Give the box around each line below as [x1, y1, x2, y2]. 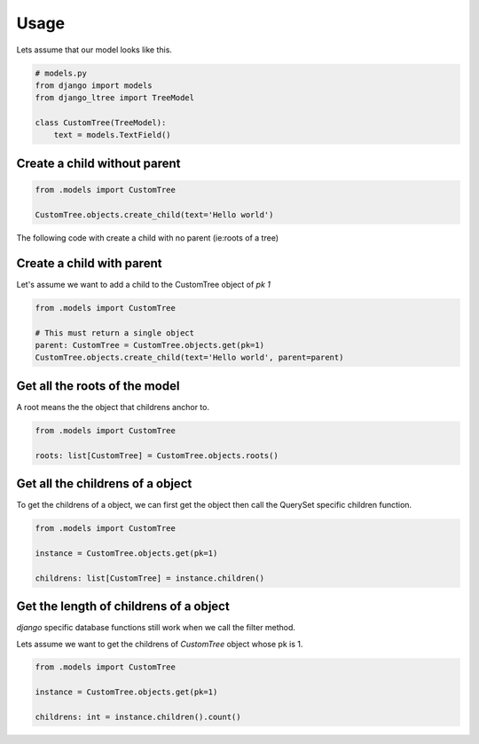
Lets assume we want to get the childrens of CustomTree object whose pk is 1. [16, 638, 303, 649]
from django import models [35, 80, 153, 91]
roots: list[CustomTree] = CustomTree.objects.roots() [35, 450, 279, 461]
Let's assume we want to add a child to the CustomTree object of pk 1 [16, 279, 271, 289]
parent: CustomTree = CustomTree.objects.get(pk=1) [35, 340, 265, 350]
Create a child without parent [16, 155, 181, 170]
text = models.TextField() [53, 130, 172, 140]
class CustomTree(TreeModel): [35, 118, 167, 128]
